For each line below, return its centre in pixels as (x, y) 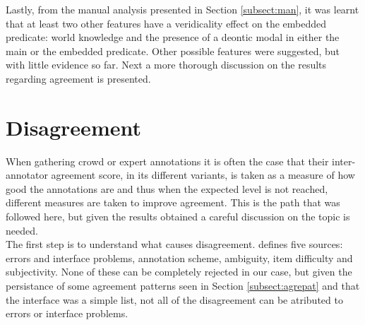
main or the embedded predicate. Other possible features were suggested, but (173, 51)
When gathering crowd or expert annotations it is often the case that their (167, 161)
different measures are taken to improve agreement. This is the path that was (173, 202)
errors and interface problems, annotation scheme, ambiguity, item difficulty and (179, 258)
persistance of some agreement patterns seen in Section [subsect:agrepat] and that (183, 286)
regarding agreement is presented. (78, 78)
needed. (22, 230)
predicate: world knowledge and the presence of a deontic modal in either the (173, 37)
